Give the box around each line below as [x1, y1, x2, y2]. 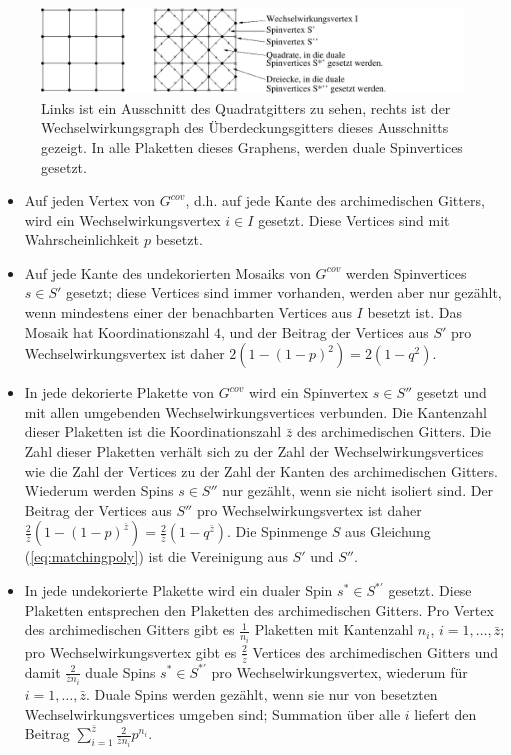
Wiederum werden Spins [24, 480, 174, 501]
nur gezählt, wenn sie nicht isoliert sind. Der [222, 480, 494, 501]
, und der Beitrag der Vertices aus [221, 321, 429, 342]
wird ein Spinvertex [248, 382, 369, 403]
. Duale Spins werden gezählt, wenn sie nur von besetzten [86, 684, 438, 705]
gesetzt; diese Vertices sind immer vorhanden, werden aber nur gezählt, [66, 282, 502, 303]
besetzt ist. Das [367, 302, 462, 323]
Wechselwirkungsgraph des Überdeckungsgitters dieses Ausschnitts [41, 117, 449, 138]
